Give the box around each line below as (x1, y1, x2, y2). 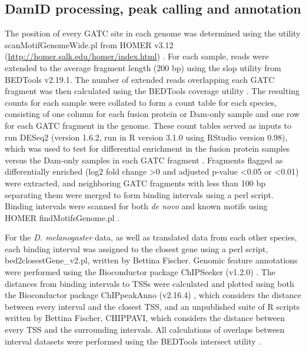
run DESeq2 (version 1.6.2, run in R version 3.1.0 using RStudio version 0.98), (5, 131, 288, 143)
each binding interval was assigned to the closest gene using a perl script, (5, 242, 268, 255)
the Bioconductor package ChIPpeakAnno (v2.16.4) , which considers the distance (5, 289, 301, 301)
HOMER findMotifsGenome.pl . (5, 211, 120, 223)
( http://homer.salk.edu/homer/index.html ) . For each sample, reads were (5, 50, 269, 62)
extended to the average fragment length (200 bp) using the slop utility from (5, 61, 281, 73)
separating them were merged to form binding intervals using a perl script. (5, 188, 274, 200)
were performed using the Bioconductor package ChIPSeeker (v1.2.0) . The (5, 266, 275, 278)
